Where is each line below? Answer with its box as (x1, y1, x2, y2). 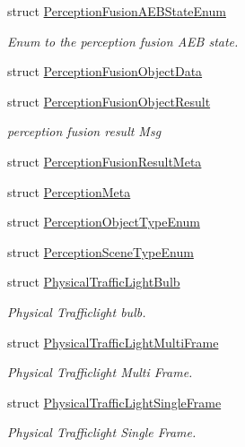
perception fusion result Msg (7, 122, 162, 141)
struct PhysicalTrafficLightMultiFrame (7, 332, 219, 351)
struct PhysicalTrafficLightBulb (7, 272, 180, 291)
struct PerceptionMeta (7, 182, 131, 201)
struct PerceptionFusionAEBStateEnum (7, 2, 226, 20)
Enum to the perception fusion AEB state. (7, 31, 239, 50)
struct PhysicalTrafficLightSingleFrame (7, 392, 222, 411)
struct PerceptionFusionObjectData (7, 62, 203, 81)
